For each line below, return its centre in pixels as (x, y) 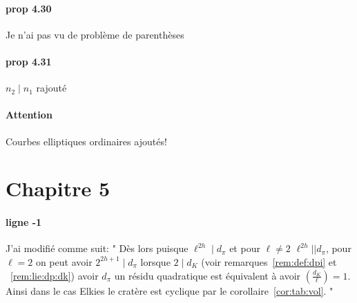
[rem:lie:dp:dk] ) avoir (55, 275)
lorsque (155, 261)
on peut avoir (64, 261)
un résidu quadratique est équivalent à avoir (208, 275)
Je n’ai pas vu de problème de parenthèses (95, 34)
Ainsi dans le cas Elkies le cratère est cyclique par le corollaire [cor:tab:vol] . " (170, 290)
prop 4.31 (29, 61)
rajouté (51, 88)
